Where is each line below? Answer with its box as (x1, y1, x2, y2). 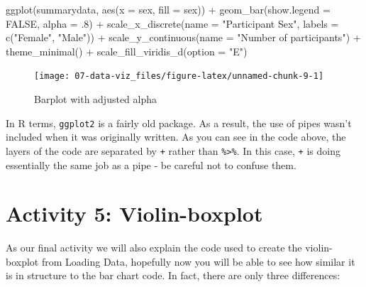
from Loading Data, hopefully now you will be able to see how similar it (41, 254, 355, 269)
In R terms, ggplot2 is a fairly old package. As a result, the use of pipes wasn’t (6, 115, 352, 130)
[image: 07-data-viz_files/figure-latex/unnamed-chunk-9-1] (34, 71, 324, 82)
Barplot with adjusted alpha (34, 92, 157, 107)
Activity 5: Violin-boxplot (6, 199, 263, 228)
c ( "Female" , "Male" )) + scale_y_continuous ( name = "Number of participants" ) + (6, 30, 361, 45)
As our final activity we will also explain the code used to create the (6, 240, 302, 255)
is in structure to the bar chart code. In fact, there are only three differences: (6, 268, 340, 283)
